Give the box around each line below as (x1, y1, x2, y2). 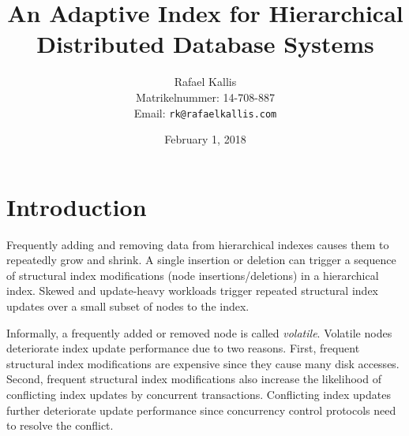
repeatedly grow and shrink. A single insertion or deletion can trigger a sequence (6, 252, 396, 268)
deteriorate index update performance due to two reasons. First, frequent (6, 340, 360, 356)
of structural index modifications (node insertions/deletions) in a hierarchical (6, 266, 379, 283)
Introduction (6, 190, 147, 222)
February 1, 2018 (164, 131, 246, 147)
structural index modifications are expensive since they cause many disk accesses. (6, 355, 400, 371)
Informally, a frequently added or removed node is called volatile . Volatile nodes (6, 324, 392, 341)
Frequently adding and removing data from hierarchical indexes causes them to (6, 236, 389, 252)
